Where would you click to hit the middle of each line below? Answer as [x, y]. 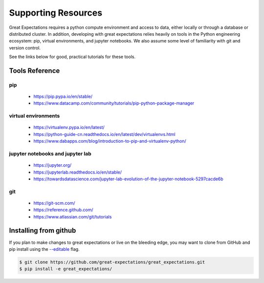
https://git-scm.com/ [54, 203]
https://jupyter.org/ [53, 165]
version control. [25, 48]
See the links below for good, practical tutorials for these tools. [72, 57]
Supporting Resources [56, 13]
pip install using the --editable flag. [44, 249]
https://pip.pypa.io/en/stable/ [63, 97]
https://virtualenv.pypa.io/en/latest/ [69, 128]
